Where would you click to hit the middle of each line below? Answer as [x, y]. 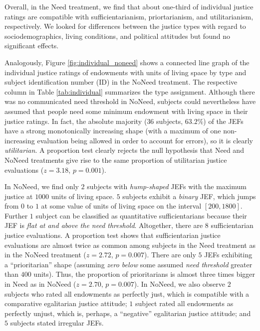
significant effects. [32, 46]
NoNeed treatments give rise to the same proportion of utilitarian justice [116, 160]
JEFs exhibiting [228, 255]
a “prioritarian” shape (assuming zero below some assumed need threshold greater [129, 264]
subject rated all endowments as [184, 303]
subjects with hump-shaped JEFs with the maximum [167, 186]
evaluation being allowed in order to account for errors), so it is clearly [145, 140]
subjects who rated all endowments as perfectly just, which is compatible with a [127, 293]
